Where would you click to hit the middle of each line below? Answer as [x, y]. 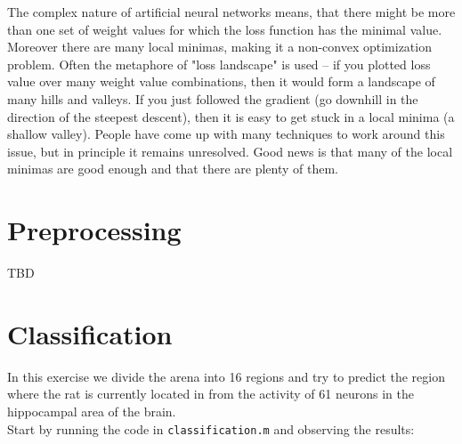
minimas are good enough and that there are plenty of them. [173, 169]
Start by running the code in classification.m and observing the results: [211, 428]
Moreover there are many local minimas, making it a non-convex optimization [219, 47]
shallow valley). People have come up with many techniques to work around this [226, 134]
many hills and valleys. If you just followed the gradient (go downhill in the [213, 98]
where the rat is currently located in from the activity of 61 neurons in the [211, 394]
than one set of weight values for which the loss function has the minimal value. [225, 29]
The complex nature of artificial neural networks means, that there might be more [231, 12]
